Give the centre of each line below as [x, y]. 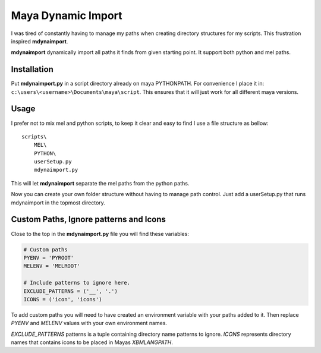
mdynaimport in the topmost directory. [58, 203]
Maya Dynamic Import [67, 15]
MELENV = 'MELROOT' [52, 266]
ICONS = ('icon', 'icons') [63, 299]
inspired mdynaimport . [40, 41]
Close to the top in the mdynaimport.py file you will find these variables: [100, 234]
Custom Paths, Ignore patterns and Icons [89, 220]
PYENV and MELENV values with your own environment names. [89, 323]
